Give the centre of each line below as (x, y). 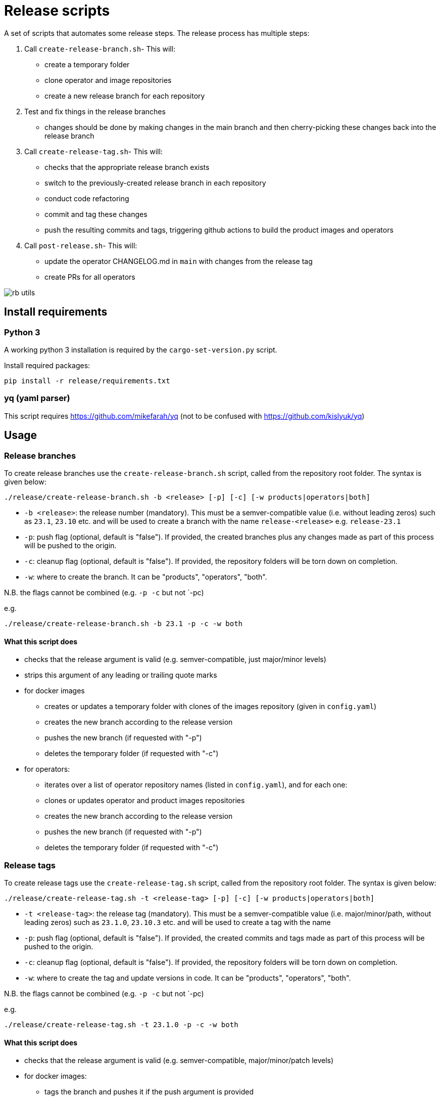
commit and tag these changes (96, 214)
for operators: (47, 769)
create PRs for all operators (90, 277)
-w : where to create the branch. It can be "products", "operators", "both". (146, 577)
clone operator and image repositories (108, 80)
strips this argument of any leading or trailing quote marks (121, 675)
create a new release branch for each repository (125, 96)
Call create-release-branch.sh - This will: (100, 49)
